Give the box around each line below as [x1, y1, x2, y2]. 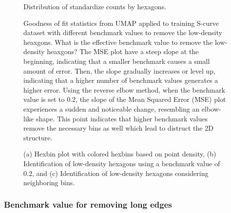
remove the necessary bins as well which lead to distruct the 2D [23, 123, 213, 133]
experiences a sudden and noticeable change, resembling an [23, 103, 200, 114]
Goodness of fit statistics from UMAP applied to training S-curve [23, 18, 219, 28]
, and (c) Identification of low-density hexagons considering [32, 168, 209, 178]
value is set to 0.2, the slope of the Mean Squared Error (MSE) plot [23, 94, 226, 104]
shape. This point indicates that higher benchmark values [36, 113, 208, 123]
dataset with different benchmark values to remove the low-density [23, 27, 222, 38]
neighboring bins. [23, 177, 75, 188]
